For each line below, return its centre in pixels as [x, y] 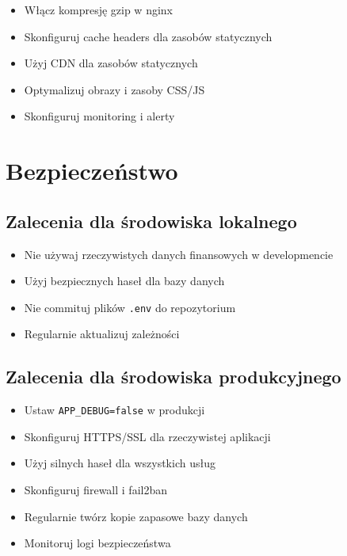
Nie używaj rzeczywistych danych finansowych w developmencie [179, 254]
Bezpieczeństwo [92, 171]
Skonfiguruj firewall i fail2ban [95, 490]
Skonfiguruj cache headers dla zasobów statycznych [148, 36]
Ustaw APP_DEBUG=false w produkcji [114, 410]
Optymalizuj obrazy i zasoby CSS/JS [114, 89]
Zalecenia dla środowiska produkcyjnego [173, 377]
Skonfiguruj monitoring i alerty [99, 116]
